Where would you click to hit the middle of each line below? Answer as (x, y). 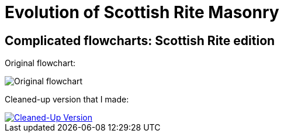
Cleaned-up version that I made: (67, 100)
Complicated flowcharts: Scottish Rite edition (140, 40)
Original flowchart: (40, 63)
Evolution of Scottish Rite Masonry (142, 12)
